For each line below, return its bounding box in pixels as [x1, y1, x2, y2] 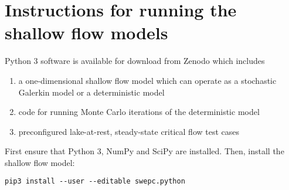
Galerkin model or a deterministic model [18, 86, 165, 98]
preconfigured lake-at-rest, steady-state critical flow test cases [18, 125, 240, 137]
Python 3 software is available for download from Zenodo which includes [5, 55, 265, 67]
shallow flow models [5, 21, 168, 45]
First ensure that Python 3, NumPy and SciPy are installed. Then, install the [5, 145, 284, 157]
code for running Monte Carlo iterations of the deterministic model [18, 106, 260, 118]
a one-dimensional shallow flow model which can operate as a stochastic [18, 74, 277, 86]
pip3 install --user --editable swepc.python [5, 177, 185, 186]
